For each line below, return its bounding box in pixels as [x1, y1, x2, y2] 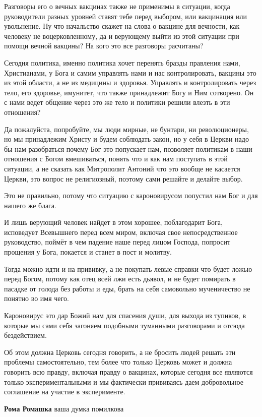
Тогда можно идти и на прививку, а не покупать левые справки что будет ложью [4, 263, 252, 274]
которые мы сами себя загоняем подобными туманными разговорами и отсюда [4, 320, 245, 330]
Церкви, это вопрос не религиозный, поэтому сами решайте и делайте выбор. [4, 173, 243, 184]
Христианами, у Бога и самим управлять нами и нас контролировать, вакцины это [4, 67, 256, 78]
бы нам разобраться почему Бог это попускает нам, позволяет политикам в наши [4, 143, 252, 154]
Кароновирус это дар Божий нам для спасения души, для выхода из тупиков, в [4, 310, 246, 321]
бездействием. [4, 330, 47, 340]
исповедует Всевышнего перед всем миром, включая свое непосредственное [4, 226, 238, 237]
